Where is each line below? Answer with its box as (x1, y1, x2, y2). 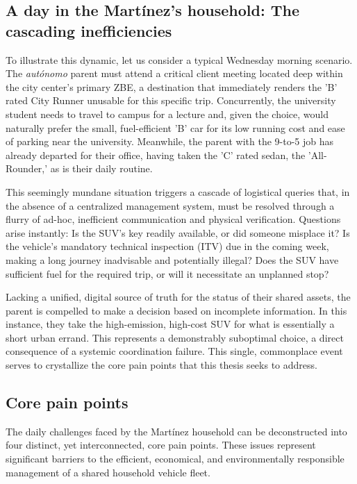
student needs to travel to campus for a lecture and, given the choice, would (6, 106, 329, 121)
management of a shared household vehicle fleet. (6, 465, 210, 479)
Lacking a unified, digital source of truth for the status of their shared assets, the (6, 290, 351, 304)
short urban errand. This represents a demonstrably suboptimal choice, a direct (6, 330, 344, 344)
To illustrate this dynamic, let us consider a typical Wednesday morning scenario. (6, 52, 353, 67)
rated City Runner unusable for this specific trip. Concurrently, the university (6, 93, 336, 108)
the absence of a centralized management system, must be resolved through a (6, 198, 335, 212)
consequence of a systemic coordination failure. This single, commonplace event (6, 344, 343, 358)
